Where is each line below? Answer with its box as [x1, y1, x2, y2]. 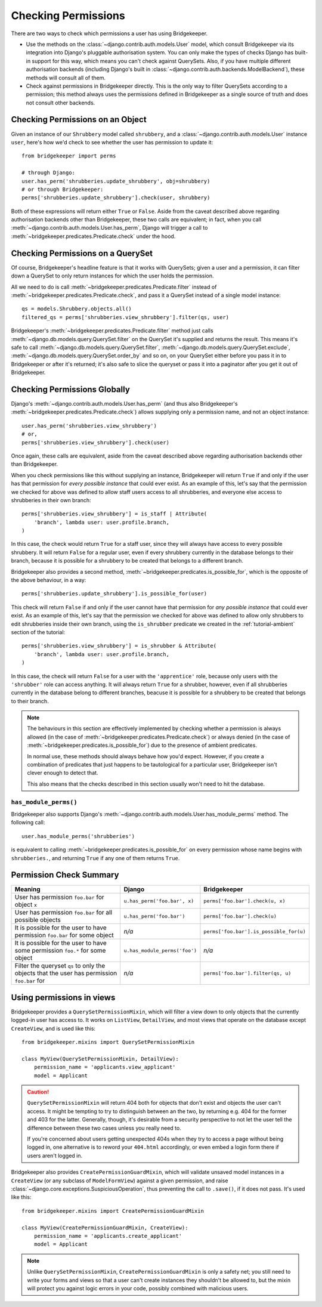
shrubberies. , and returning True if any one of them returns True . [11, 854, 180, 861]
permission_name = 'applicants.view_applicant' [33, 1064, 176, 1071]
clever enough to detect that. [27, 770, 98, 777]
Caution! [27, 1089, 49, 1096]
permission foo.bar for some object [14, 931, 114, 940]
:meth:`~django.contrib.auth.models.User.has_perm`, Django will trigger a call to [11, 224, 208, 231]
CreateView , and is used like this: [11, 1025, 95, 1032]
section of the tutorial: [11, 628, 66, 635]
